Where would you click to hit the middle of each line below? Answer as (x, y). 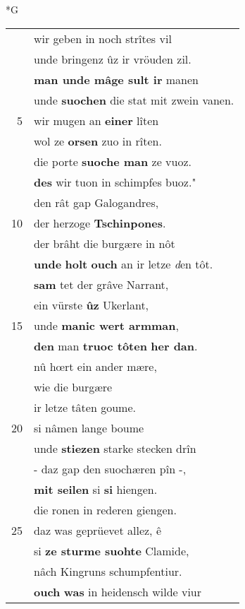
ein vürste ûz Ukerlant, (92, 304)
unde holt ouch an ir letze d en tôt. (124, 264)
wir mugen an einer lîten (96, 120)
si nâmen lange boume (89, 427)
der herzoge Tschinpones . (100, 223)
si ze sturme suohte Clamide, (112, 550)
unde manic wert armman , (106, 325)
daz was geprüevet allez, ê (98, 530)
